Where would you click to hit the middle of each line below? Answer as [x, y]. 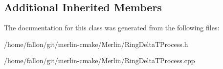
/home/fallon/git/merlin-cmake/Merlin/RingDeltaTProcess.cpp [100, 60]
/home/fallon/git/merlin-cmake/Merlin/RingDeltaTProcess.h [96, 44]
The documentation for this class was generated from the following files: [112, 28]
